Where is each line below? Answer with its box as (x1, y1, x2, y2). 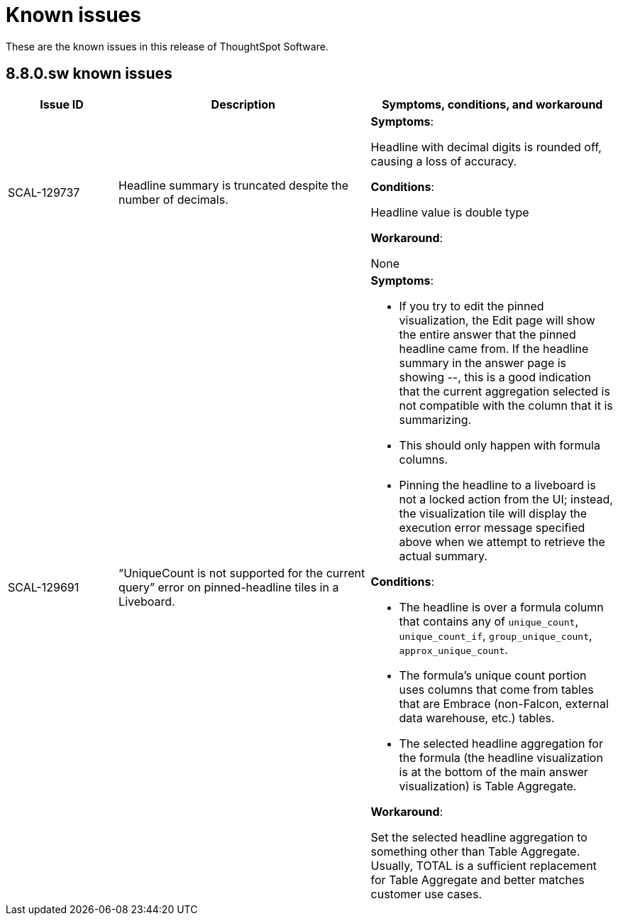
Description (211, 97, 276, 111)
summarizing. (399, 412, 472, 427)
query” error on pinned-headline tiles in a (118, 579, 339, 594)
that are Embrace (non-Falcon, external (399, 696, 609, 711)
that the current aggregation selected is (399, 383, 610, 398)
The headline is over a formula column (399, 599, 604, 614)
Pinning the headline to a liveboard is (399, 477, 596, 492)
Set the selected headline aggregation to (370, 829, 587, 844)
